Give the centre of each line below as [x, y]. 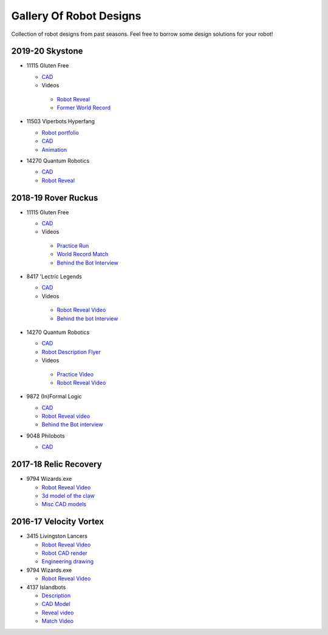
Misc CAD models [64, 504]
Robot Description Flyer [71, 351]
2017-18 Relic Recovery [57, 464]
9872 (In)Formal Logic [54, 396]
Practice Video [75, 374]
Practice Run [73, 245]
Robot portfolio [60, 132]
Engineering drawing [68, 562]
